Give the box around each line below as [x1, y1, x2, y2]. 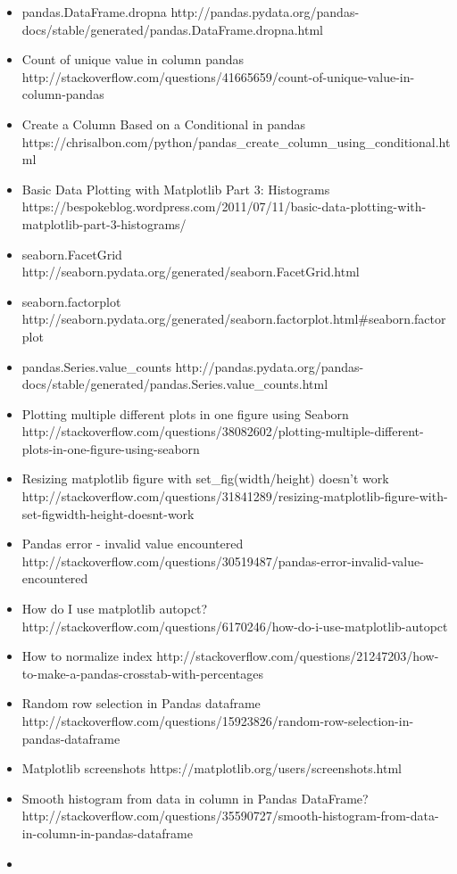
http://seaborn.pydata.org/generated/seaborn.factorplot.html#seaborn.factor [21, 309, 446, 328]
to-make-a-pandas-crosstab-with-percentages [21, 664, 264, 682]
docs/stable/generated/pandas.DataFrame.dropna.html [21, 20, 323, 38]
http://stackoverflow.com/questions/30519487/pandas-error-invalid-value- [21, 551, 424, 570]
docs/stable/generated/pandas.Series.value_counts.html [21, 375, 328, 393]
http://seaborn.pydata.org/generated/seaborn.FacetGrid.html [21, 262, 360, 281]
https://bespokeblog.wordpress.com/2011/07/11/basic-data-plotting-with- [21, 197, 427, 216]
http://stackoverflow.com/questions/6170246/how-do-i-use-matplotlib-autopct [21, 616, 448, 635]
